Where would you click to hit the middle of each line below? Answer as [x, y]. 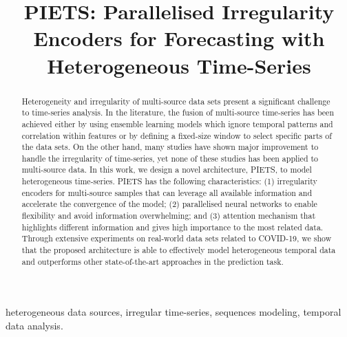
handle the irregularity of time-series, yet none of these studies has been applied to [170, 158]
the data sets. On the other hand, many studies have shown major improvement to [170, 147]
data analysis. [34, 325]
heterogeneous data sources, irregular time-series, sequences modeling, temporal [173, 312]
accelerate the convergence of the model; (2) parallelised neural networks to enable [169, 204]
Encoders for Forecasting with [179, 38]
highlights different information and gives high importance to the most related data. [172, 227]
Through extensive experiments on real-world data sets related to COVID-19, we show [177, 238]
